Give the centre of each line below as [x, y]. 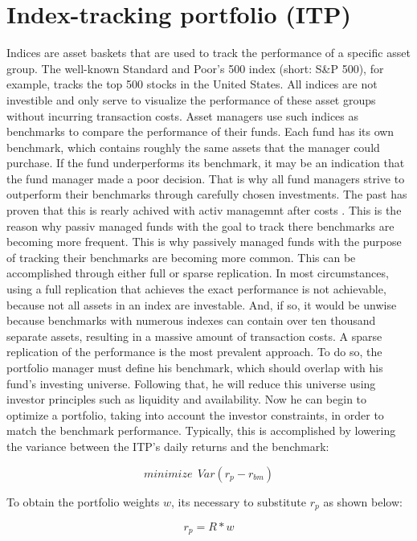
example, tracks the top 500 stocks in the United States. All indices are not [192, 84]
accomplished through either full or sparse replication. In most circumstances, [198, 273]
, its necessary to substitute [239, 501]
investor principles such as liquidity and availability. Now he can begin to [187, 399]
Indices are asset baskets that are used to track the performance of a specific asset [208, 53]
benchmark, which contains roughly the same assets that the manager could [193, 147]
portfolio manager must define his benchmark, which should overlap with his [195, 367]
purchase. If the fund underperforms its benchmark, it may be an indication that [206, 163]
